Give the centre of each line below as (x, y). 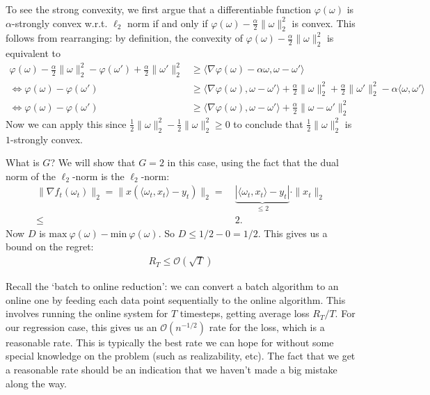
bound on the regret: (50, 247)
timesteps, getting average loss (245, 313)
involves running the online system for (87, 313)
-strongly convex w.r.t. (59, 23)
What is (23, 162)
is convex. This (324, 23)
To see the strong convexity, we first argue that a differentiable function (159, 9)
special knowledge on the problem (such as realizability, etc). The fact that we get (181, 356)
